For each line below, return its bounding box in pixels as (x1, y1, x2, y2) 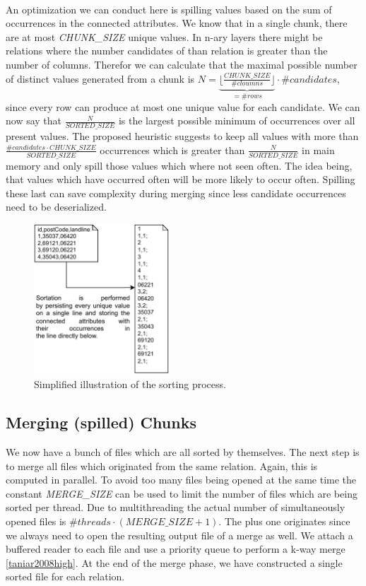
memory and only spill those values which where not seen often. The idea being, (6, 158, 353, 172)
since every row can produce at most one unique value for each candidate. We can (6, 99, 360, 114)
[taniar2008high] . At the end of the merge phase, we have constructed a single (6, 555, 343, 570)
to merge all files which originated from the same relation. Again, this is (6, 458, 318, 473)
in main (302, 142, 335, 157)
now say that (6, 113, 62, 128)
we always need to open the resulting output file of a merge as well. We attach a (6, 527, 353, 542)
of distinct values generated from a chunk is (6, 71, 195, 86)
